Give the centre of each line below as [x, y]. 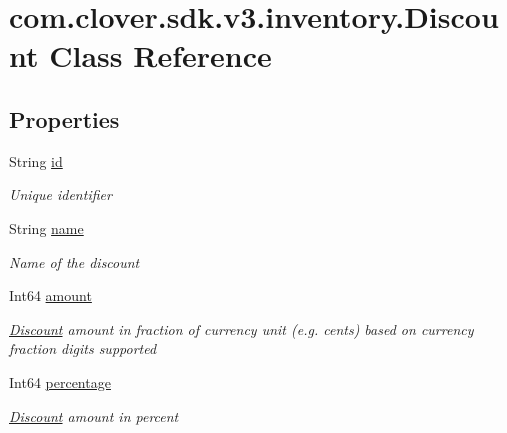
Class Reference [160, 55]
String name [46, 227]
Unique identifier [60, 194]
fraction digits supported [83, 348]
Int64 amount [50, 295]
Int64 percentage [60, 381]
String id [36, 160]
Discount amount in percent [94, 415]
